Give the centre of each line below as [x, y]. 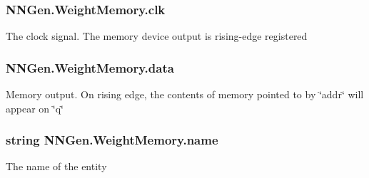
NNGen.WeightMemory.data [90, 67]
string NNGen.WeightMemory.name [112, 140]
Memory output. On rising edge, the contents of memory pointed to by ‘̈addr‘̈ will [185, 94]
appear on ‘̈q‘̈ [35, 108]
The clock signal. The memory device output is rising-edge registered [157, 36]
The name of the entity [56, 166]
